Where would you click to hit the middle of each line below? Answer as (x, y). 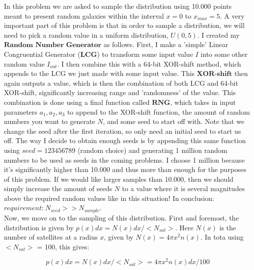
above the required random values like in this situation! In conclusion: (109, 198)
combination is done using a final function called (77, 102)
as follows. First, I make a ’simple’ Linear (166, 44)
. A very (232, 15)
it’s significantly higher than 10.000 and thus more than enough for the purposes (125, 169)
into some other (224, 54)
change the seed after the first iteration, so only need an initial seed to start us (123, 131)
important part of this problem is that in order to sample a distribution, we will (124, 25)
